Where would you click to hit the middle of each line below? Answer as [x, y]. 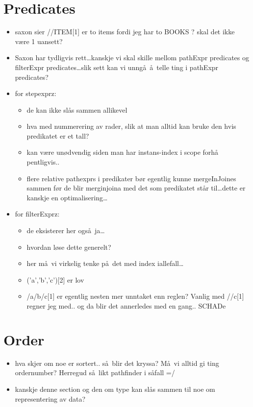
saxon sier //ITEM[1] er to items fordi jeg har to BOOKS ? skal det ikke [125, 32]
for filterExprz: [37, 214]
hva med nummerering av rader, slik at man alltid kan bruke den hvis [131, 126]
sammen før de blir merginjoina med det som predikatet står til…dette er [136, 188]
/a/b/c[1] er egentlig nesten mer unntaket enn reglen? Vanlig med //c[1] [135, 296]
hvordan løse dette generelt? [69, 247]
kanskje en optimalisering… [67, 197]
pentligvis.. [43, 162]
